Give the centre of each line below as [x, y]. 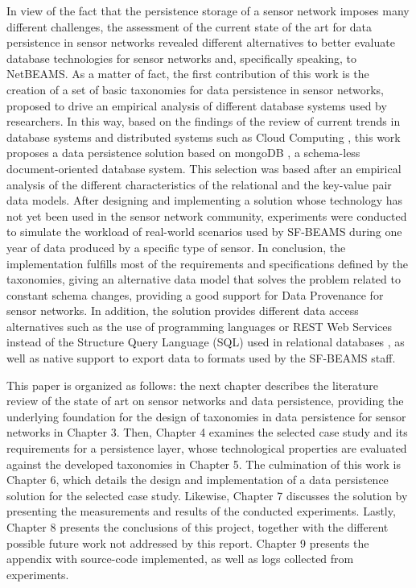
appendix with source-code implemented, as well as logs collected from [180, 559]
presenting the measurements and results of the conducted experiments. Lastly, [201, 511]
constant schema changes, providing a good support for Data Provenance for [195, 294]
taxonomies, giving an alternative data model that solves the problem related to [204, 279]
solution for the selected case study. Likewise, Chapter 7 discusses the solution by [207, 495]
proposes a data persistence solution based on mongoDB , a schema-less [183, 153]
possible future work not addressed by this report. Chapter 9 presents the [188, 542]
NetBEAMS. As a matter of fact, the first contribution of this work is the [188, 74]
